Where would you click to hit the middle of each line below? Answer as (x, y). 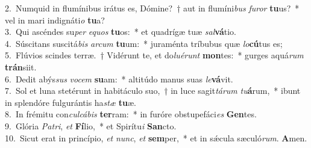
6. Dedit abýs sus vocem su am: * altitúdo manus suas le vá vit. (119, 79)
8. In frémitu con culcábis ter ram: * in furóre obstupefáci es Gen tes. (131, 114)
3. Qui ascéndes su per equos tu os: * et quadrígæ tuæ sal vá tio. (121, 32)
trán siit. (21, 66)
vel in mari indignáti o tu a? (55, 20)
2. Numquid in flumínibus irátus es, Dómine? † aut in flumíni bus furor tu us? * (152, 8)
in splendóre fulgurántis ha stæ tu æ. (71, 102)
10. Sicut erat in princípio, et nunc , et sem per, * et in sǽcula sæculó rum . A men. (156, 137)
